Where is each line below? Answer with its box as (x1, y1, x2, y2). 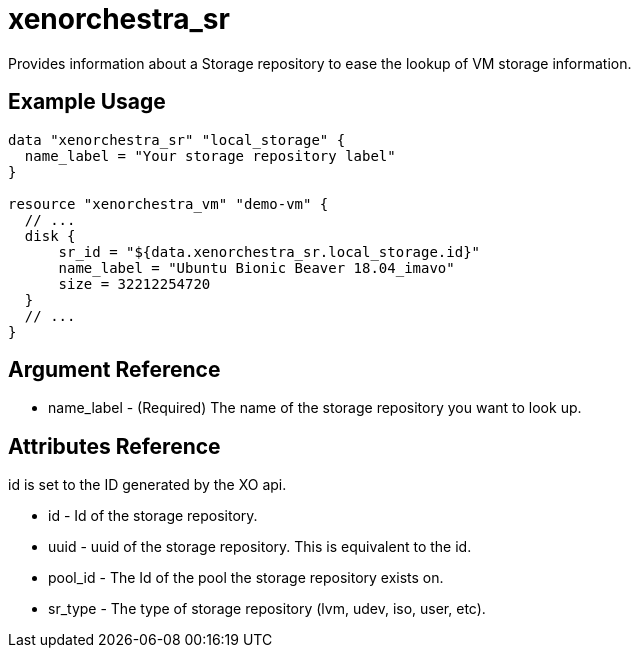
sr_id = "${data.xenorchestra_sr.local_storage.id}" (58, 243, 481, 260)
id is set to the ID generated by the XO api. (8, 476, 287, 494)
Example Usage (8, 89, 166, 115)
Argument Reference (8, 357, 221, 383)
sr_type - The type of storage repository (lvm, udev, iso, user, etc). (48, 600, 486, 618)
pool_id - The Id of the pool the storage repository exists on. (48, 569, 444, 587)
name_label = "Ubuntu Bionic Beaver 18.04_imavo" (58, 259, 455, 276)
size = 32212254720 (58, 275, 211, 292)
